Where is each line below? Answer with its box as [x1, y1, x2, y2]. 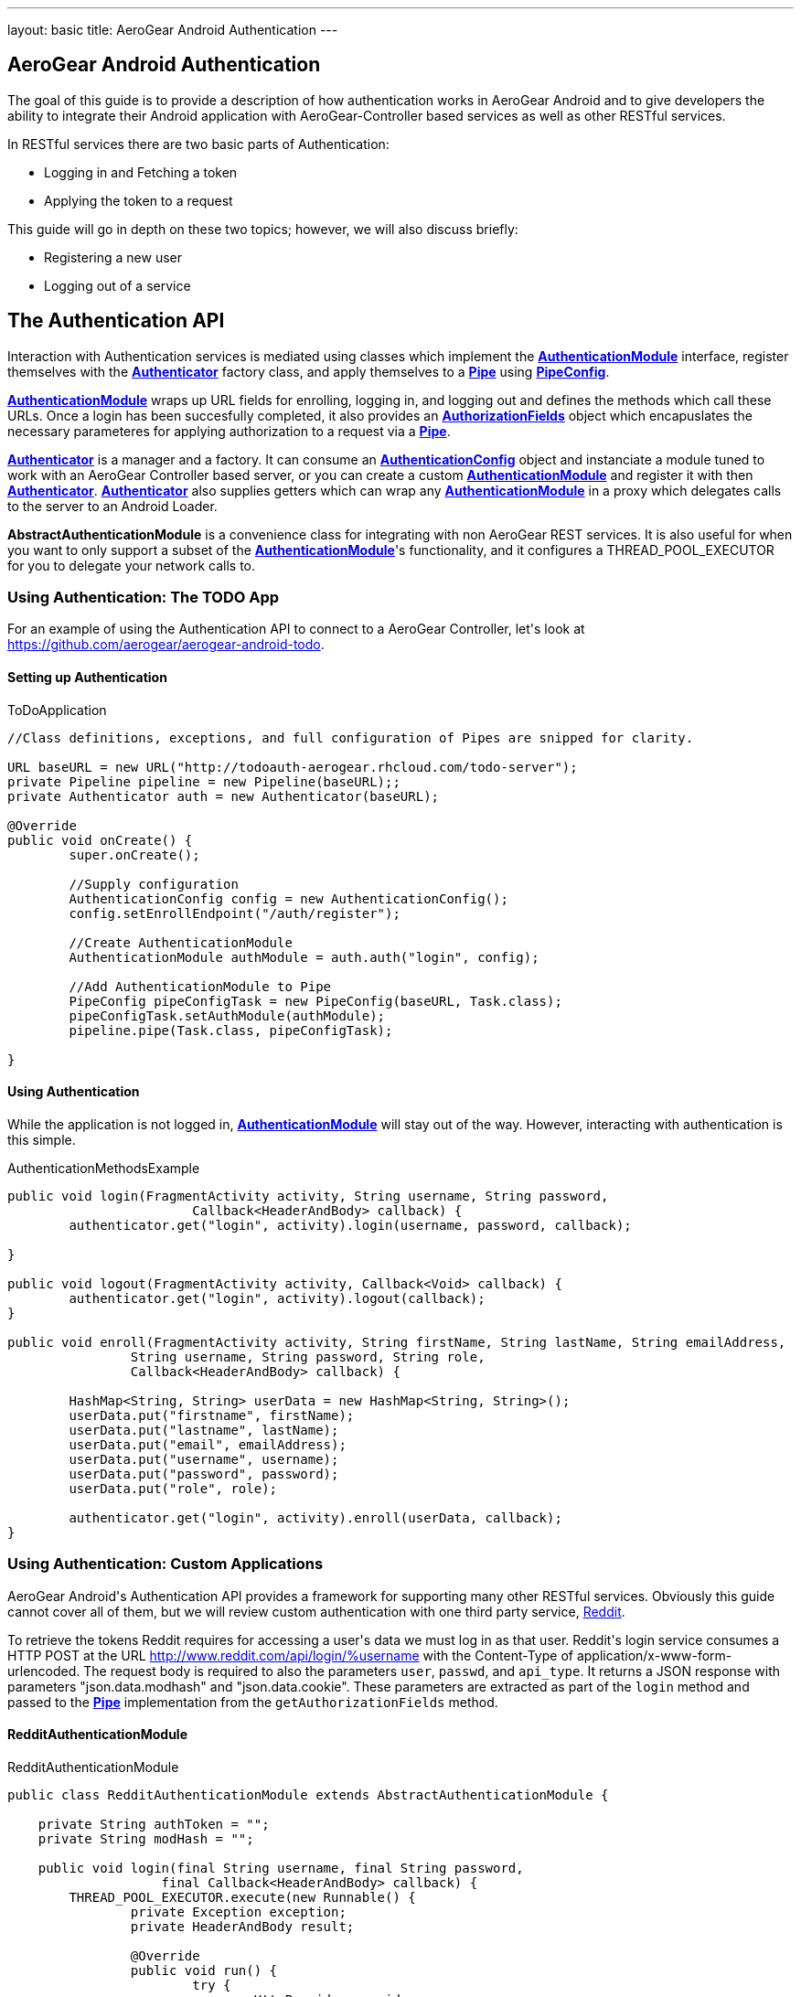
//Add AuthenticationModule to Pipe [69, 978, 332, 994]
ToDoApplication [7, 701, 107, 718]
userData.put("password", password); [69, 1466, 339, 1481]
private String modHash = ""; [37, 1831, 254, 1846]
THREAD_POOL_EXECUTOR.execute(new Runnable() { [69, 1889, 416, 1905]
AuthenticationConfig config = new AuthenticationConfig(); [69, 891, 508, 906]
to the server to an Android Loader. [7, 497, 218, 514]
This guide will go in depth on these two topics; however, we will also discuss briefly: [7, 220, 518, 237]
